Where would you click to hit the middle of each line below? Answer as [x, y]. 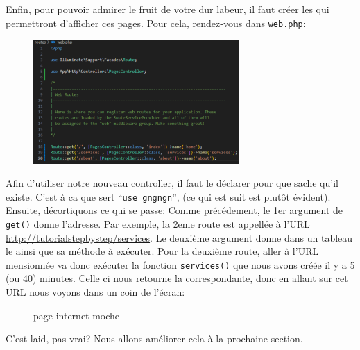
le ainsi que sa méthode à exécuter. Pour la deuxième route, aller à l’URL [162, 251]
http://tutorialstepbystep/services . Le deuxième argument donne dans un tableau [179, 237]
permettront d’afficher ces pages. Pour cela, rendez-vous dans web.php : [156, 23]
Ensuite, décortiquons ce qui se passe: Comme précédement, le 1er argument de [174, 210]
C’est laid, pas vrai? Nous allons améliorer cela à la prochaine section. [154, 339]
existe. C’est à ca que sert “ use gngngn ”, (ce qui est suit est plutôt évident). [168, 196]
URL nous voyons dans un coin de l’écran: [95, 292]
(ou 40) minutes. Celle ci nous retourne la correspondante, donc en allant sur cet [177, 278]
